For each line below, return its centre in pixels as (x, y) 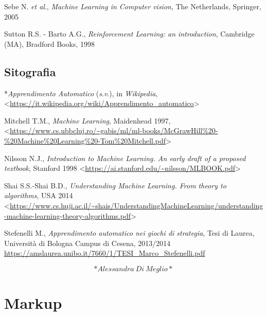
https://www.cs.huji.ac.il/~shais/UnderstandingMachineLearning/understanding (136, 205)
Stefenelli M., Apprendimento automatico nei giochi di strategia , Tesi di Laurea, (129, 233)
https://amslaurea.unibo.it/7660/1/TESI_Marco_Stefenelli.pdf (105, 253)
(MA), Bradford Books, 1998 (49, 43)
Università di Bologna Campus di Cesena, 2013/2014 (87, 243)
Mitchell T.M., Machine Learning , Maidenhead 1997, (87, 120)
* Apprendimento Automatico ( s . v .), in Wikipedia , (81, 93)
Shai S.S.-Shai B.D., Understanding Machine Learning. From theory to (115, 185)
